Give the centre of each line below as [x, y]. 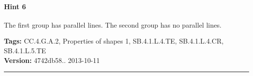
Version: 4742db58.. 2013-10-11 [52, 60]
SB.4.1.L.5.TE [25, 50]
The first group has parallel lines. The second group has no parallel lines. [113, 24]
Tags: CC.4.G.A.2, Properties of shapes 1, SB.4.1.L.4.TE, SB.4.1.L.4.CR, [114, 41]
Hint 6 [15, 6]
